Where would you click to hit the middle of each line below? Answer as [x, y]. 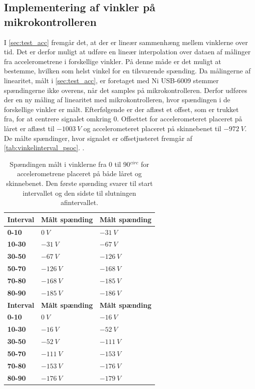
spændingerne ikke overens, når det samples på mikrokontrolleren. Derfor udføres [126, 90]
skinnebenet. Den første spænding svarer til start [79, 183]
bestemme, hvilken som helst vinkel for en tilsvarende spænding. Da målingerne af [127, 71]
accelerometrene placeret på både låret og [79, 173]
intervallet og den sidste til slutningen [79, 193]
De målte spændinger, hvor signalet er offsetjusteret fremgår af [98, 138]
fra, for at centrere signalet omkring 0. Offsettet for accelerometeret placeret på [123, 119]
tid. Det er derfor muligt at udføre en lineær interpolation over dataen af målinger [127, 52]
